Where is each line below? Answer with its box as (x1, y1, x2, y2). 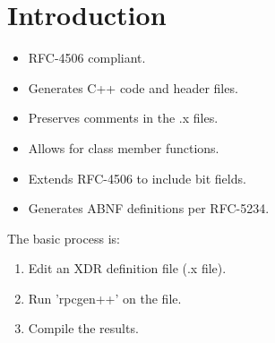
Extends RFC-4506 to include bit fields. (28, 168, 246, 187)
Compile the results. (28, 319, 139, 338)
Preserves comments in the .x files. (28, 108, 219, 127)
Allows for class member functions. (28, 138, 219, 157)
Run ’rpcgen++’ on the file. (28, 288, 182, 307)
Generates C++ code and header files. (28, 78, 238, 97)
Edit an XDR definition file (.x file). (28, 259, 227, 278)
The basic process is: (7, 228, 120, 247)
